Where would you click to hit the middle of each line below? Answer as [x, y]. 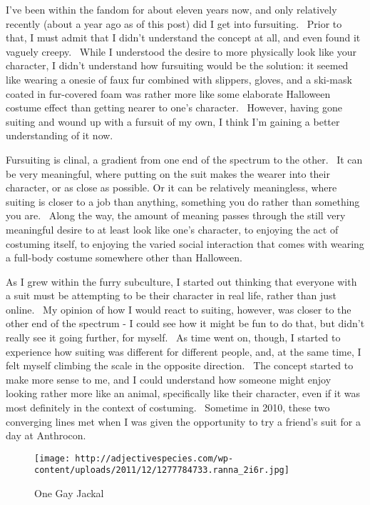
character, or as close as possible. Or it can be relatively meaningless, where [171, 187]
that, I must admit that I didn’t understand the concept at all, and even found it [183, 37]
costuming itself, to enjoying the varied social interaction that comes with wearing [185, 243]
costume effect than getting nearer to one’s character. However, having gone [174, 107]
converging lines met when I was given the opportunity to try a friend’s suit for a [183, 421]
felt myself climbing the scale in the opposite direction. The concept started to [180, 365]
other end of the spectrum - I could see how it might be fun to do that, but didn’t [185, 323]
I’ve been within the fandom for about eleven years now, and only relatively [171, 9]
